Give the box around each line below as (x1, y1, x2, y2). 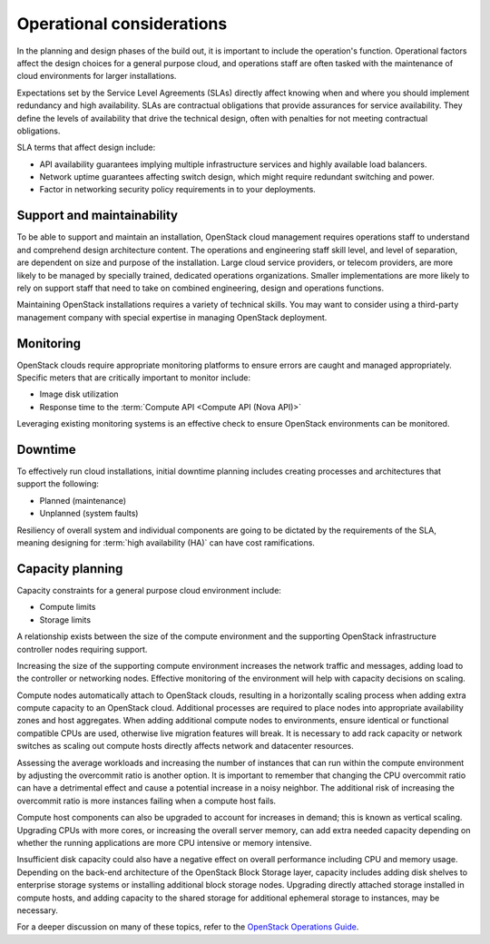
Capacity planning (16, 561, 123, 576)
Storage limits (39, 614, 91, 625)
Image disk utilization (39, 388, 119, 399)
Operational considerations (16, 14, 228, 34)
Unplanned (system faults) (39, 508, 139, 519)
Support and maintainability (16, 208, 179, 223)
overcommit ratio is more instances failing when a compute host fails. (16, 795, 277, 806)
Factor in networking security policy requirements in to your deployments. (39, 184, 317, 195)
